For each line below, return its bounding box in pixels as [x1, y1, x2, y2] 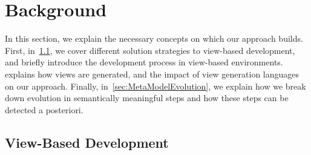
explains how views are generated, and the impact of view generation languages [5, 67, 300, 80]
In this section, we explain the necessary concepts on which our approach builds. [5, 32, 303, 45]
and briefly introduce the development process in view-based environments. [5, 56, 283, 68]
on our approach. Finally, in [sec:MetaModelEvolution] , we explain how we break [5, 79, 306, 92]
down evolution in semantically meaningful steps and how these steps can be [5, 91, 289, 104]
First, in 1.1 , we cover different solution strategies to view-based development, [5, 44, 295, 56]
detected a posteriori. [5, 103, 83, 116]
